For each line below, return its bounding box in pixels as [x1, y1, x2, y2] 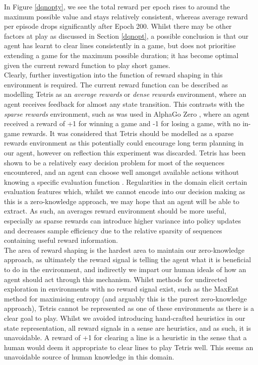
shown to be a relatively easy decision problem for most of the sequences [4, 157, 225, 167]
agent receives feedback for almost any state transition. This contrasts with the [4, 98, 245, 109]
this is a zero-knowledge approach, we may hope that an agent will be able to [4, 196, 240, 206]
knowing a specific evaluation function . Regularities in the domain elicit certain [4, 176, 248, 187]
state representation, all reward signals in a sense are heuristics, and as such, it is [4, 322, 251, 333]
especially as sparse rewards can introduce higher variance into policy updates [4, 216, 241, 226]
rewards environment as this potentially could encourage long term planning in [4, 138, 244, 148]
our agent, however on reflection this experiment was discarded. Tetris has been [4, 147, 246, 157]
